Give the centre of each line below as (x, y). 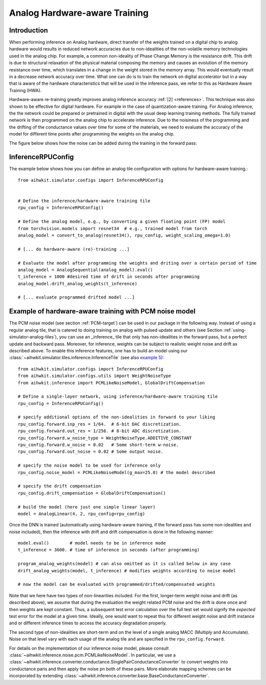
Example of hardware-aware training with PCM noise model (102, 311)
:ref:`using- (235, 330)
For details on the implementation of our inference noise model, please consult (89, 648)
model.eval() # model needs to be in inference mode (92, 543)
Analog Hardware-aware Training (79, 13)
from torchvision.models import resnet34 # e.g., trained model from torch (113, 228)
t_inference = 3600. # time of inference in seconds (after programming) (109, 550)
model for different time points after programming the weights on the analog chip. (92, 134)
